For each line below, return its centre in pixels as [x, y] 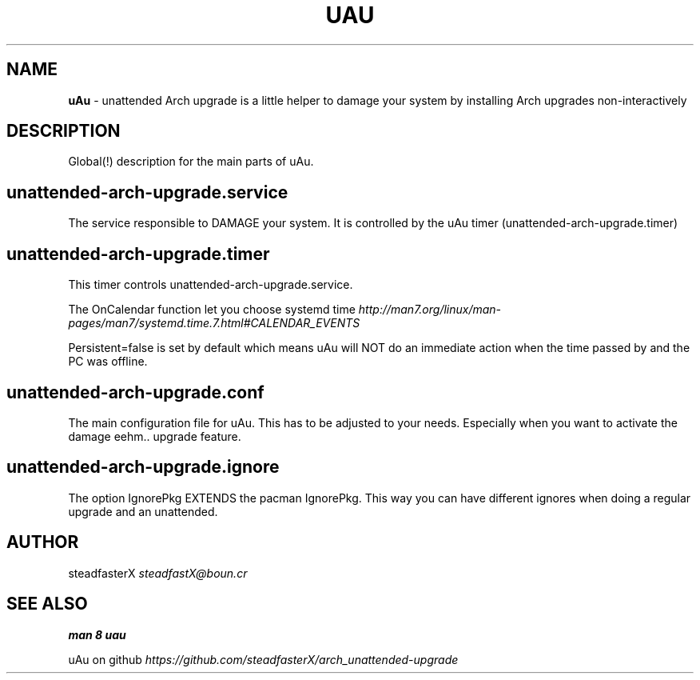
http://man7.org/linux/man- [430, 310]
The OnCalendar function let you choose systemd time [212, 310]
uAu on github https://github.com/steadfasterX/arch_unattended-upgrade [263, 659]
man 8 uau [97, 634]
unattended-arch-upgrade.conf [135, 392]
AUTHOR [43, 542]
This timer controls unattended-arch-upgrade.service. [211, 285]
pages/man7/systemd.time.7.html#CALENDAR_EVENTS [214, 323]
